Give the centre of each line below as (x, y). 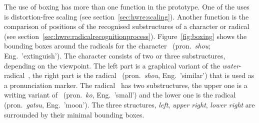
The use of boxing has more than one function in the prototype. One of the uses (127, 6)
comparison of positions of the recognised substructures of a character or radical (127, 26)
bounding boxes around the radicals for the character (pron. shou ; (107, 46)
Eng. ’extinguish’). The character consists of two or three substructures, (115, 55)
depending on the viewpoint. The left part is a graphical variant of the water (122, 65)
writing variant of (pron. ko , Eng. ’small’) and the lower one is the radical (120, 95)
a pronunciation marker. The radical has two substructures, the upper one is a (126, 85)
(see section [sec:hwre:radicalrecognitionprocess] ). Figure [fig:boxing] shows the (125, 36)
